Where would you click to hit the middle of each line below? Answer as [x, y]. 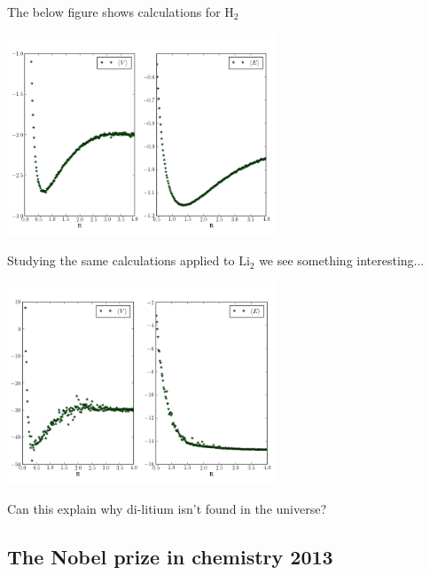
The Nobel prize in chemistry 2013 [170, 557]
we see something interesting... [342, 260]
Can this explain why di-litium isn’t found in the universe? [167, 509]
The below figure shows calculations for [114, 12]
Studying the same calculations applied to [121, 260]
